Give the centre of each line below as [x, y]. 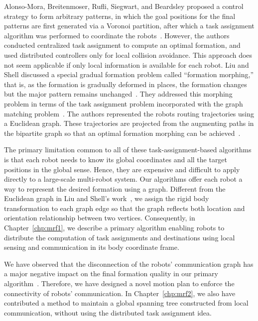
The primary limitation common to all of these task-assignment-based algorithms [128, 150]
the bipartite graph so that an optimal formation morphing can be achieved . [122, 133]
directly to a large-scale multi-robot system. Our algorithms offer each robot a [123, 179]
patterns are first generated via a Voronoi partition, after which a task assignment [129, 26]
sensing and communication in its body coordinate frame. [92, 247]
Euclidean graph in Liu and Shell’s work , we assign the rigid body [107, 198]
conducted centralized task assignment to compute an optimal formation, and [122, 45]
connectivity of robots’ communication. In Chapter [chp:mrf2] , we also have [120, 293]
